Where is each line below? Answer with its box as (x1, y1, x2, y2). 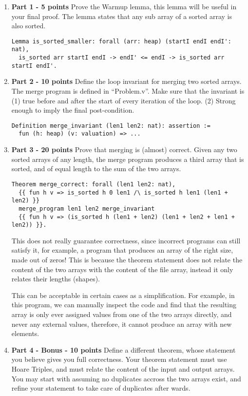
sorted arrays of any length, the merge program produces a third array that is (11, 154, 244, 164)
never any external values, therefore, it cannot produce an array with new (11, 318, 232, 329)
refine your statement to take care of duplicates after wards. (11, 383, 191, 393)
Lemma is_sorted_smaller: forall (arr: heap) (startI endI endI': (11, 38, 231, 45)
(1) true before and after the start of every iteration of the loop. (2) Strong (11, 95, 236, 105)
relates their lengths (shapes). (11, 274, 100, 284)
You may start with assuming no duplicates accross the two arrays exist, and (11, 373, 241, 383)
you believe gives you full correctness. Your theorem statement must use (11, 354, 227, 364)
